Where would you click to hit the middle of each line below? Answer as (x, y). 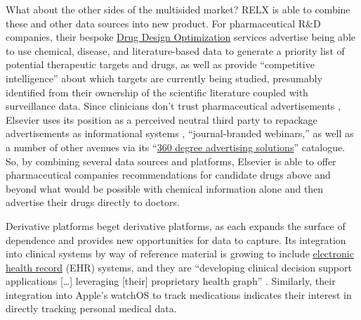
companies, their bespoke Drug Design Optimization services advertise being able (181, 37)
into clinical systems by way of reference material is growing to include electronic (180, 254)
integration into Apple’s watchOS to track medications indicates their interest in (179, 294)
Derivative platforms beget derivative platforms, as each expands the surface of (176, 225)
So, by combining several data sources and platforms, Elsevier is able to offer (171, 161)
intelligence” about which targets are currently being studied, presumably (164, 78)
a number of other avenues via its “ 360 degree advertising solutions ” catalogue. (176, 147)
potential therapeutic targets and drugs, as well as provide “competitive (160, 64)
